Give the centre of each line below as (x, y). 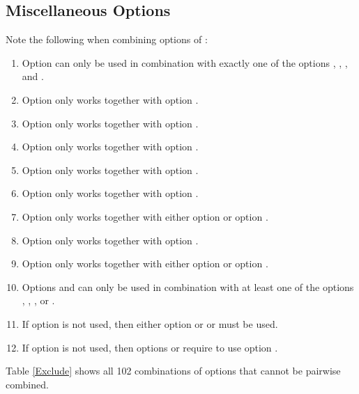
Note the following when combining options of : (107, 39)
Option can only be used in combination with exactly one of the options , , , (185, 62)
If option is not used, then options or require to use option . (150, 347)
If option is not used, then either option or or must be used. (150, 323)
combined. (27, 384)
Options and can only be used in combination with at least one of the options (188, 286)
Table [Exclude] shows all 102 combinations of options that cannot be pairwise (173, 371)
